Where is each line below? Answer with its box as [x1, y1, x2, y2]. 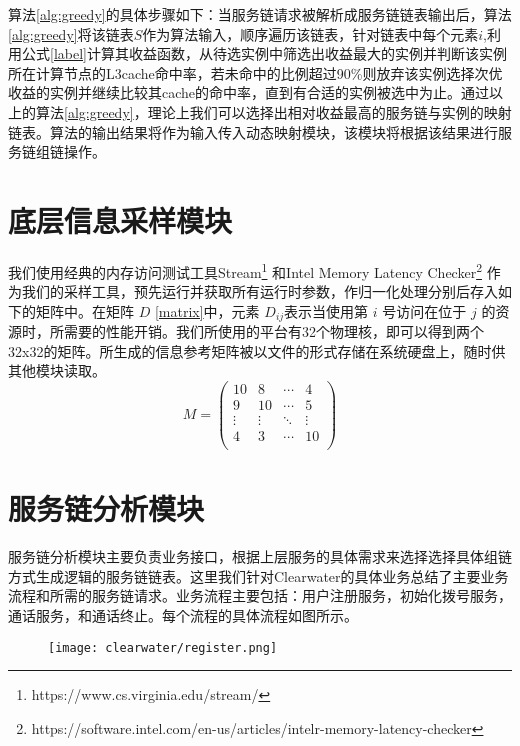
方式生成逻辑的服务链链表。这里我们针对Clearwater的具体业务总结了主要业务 [8, 565, 509, 586]
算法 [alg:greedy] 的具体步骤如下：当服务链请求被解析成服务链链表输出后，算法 [8, 4, 512, 24]
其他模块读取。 [8, 360, 106, 381]
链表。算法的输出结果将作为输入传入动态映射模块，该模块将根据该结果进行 [8, 121, 498, 142]
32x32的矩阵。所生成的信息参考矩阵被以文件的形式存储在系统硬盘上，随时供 [8, 340, 506, 361]
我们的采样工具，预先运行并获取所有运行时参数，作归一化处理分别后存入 [21, 281, 498, 302]
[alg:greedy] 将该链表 [8, 23, 134, 44]
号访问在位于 [382, 300, 467, 321]
